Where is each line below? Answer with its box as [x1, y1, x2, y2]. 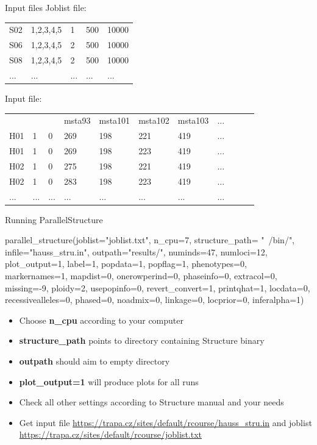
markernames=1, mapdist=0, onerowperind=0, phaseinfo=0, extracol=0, [5, 269, 277, 282]
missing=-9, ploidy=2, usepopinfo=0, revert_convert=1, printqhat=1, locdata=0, [5, 281, 310, 294]
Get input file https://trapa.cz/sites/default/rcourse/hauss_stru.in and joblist [19, 416, 312, 429]
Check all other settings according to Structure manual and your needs [19, 396, 284, 408]
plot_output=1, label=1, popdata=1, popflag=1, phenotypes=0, [5, 257, 247, 270]
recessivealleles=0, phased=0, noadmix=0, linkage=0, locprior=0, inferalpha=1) [5, 293, 304, 306]
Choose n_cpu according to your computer [19, 313, 183, 326]
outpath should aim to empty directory [19, 354, 170, 367]
